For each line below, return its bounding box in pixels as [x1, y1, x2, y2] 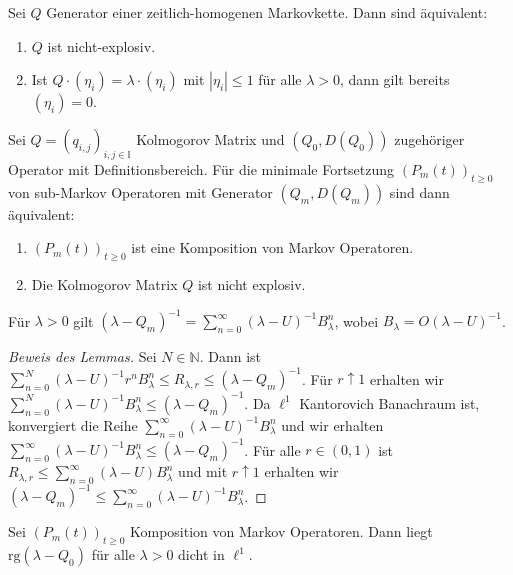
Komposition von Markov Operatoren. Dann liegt [130, 521, 433, 542]
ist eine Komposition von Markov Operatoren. [131, 237, 414, 258]
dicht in [178, 544, 225, 565]
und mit [178, 461, 228, 482]
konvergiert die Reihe [8, 414, 138, 435]
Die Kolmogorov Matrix [31, 274, 178, 295]
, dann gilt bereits [340, 69, 450, 90]
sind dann [389, 181, 450, 202]
